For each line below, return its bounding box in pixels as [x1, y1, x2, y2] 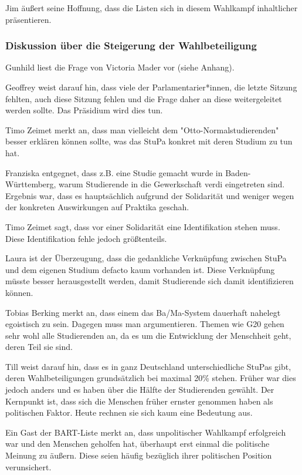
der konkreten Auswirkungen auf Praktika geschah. [5, 201, 189, 213]
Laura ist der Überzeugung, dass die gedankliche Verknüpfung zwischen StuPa [5, 252, 287, 264]
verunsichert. [5, 460, 52, 473]
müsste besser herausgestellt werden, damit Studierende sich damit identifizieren [5, 275, 294, 287]
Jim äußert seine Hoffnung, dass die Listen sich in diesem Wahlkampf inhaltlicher [5, 2, 298, 14]
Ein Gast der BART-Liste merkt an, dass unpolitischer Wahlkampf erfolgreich [5, 426, 286, 438]
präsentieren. [5, 13, 52, 25]
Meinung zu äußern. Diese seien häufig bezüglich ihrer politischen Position [5, 449, 272, 461]
